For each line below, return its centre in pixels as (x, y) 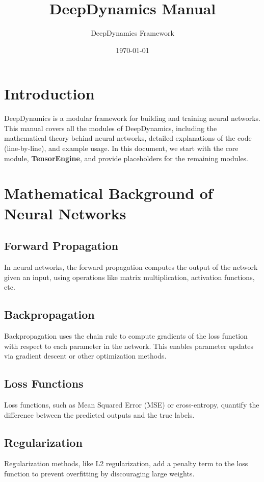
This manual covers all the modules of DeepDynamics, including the (111, 128)
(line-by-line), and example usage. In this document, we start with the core (121, 148)
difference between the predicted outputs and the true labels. (99, 414)
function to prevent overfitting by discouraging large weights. (99, 473)
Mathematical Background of (109, 193)
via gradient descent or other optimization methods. (85, 356)
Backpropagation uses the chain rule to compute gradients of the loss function (126, 335)
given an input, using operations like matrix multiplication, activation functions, (129, 277)
